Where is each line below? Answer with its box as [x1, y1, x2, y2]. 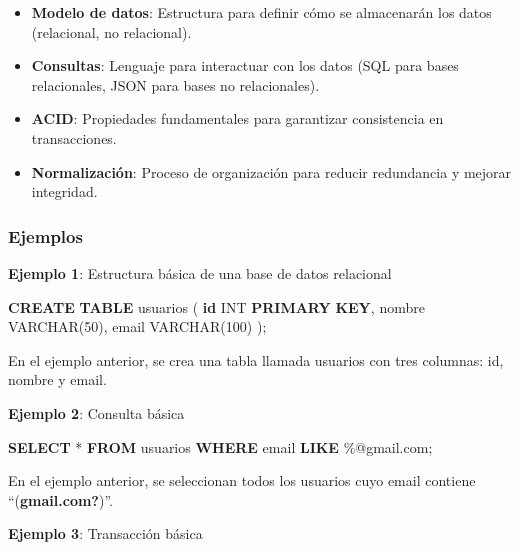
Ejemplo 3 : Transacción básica [8, 523, 203, 544]
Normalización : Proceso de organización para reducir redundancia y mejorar [31, 161, 512, 182]
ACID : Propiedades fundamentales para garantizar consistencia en [31, 108, 444, 129]
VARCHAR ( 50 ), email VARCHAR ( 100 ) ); [8, 316, 267, 337]
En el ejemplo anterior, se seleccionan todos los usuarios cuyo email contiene [8, 470, 476, 491]
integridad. [31, 181, 98, 202]
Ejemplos [8, 223, 83, 248]
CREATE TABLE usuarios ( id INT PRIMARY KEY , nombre [8, 296, 425, 317]
